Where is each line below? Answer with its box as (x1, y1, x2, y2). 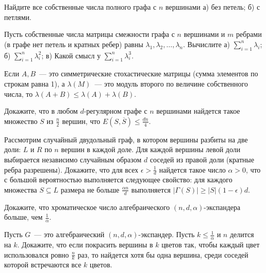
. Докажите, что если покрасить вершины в (17, 239, 153, 250)
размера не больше (61, 184, 120, 195)
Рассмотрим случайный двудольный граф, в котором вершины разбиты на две (4, 134, 248, 144)
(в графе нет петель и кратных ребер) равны (4, 38, 143, 49)
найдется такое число (159, 164, 226, 175)
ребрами (236, 29, 262, 39)
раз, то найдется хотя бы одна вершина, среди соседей (78, 249, 249, 260)
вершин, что (62, 115, 101, 126)
